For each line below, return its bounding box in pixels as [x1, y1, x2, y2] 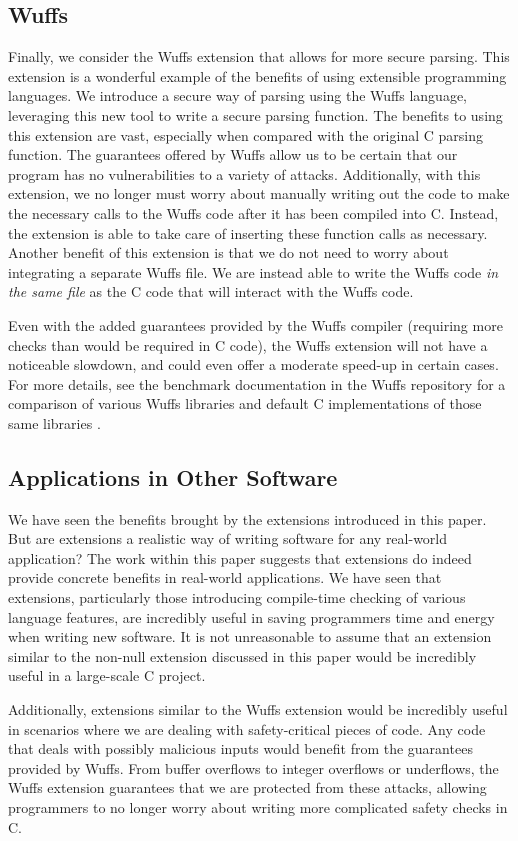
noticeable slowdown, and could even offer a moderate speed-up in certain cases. [8, 354, 499, 375]
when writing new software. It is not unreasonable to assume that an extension [8, 626, 492, 647]
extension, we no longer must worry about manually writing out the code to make [8, 183, 510, 204]
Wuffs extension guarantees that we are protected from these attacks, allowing [8, 777, 487, 798]
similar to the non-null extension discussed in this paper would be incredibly [8, 645, 477, 666]
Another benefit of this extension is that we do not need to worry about [8, 242, 449, 263]
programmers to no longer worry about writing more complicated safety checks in [8, 797, 508, 817]
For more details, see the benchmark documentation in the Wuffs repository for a [8, 373, 506, 394]
